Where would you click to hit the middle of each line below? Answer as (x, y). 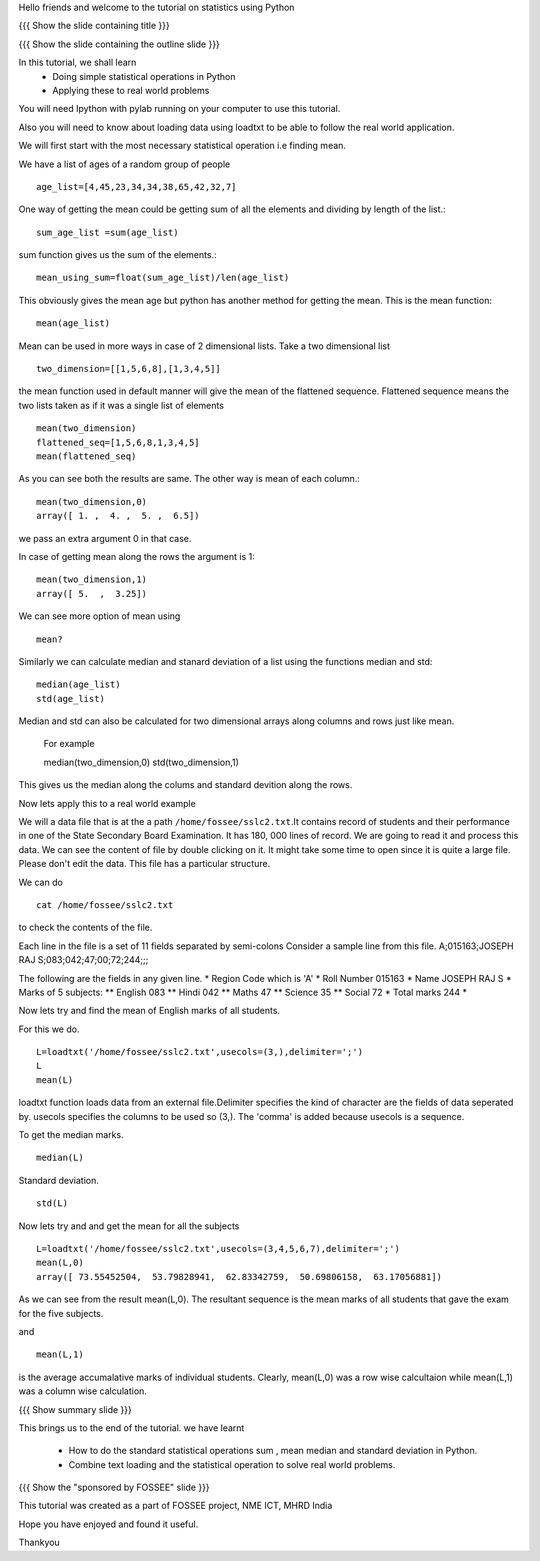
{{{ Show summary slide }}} (75, 1409)
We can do (41, 882)
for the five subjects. (61, 1313)
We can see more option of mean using (99, 616)
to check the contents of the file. (85, 927)
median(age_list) (78, 684)
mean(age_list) (73, 323)
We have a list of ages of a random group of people (124, 164)
